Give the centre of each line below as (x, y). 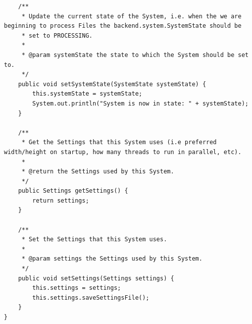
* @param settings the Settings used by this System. (112, 259)
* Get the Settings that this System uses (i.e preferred (119, 142)
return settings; (61, 200)
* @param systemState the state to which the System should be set (135, 55)
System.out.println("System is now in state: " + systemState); (140, 103)
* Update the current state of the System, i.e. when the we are (131, 16)
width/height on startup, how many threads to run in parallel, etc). (123, 152)
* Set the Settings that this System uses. (94, 240)
